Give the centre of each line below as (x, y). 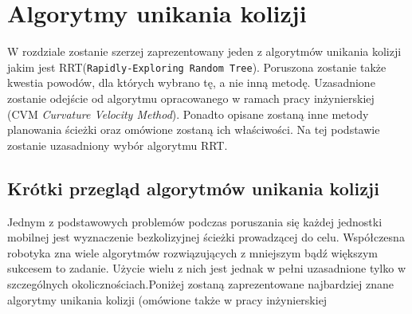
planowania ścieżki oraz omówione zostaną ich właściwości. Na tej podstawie (194, 130)
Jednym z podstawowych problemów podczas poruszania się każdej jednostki (195, 221)
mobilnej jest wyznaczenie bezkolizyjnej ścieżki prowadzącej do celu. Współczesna (206, 237)
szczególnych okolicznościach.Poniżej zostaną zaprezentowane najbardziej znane (201, 283)
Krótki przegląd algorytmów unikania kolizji (193, 188)
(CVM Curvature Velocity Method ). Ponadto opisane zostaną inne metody (188, 114)
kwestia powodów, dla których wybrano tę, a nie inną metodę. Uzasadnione (191, 82)
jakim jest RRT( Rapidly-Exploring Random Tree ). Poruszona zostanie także (197, 67)
